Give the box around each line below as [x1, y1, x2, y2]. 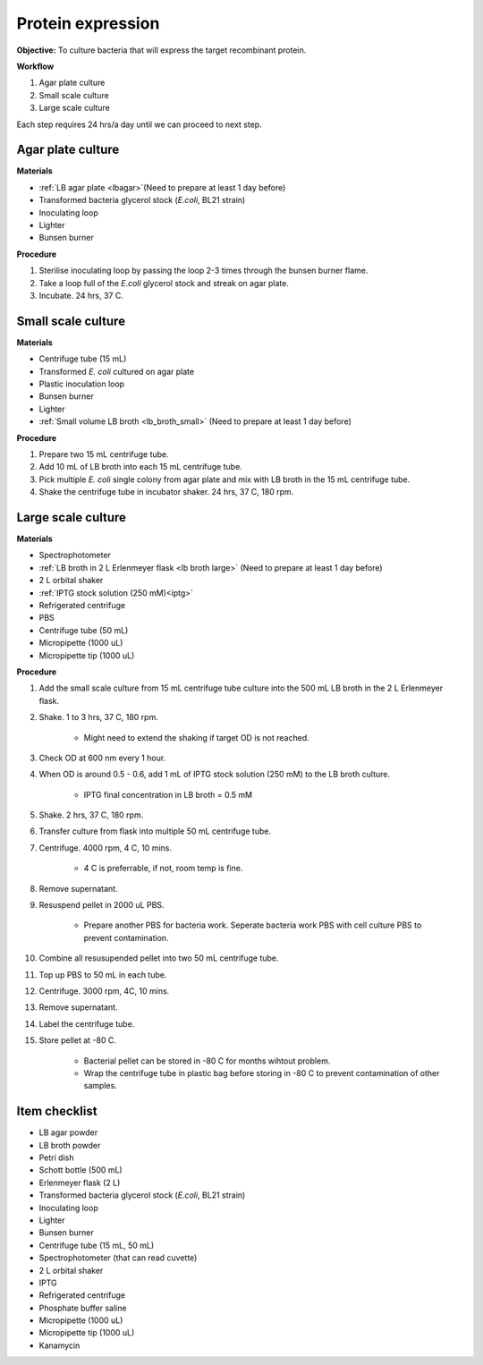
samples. [83, 1081, 118, 1091]
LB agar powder [38, 1127, 98, 1138]
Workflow [16, 61, 55, 72]
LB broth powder [38, 1140, 101, 1150]
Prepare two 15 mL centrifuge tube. [38, 448, 169, 460]
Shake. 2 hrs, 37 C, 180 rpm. [38, 810, 144, 820]
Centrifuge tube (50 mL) [38, 624, 129, 635]
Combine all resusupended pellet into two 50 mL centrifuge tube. [38, 953, 279, 963]
